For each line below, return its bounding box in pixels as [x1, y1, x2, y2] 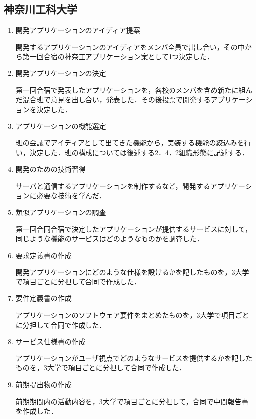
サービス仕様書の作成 [15, 336, 85, 347]
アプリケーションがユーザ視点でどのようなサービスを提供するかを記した [15, 352, 253, 363]
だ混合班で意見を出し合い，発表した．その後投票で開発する [15, 94, 211, 105]
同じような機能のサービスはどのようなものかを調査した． [15, 233, 204, 244]
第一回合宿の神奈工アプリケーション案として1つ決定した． [22, 51, 214, 62]
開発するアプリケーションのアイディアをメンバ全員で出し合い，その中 [15, 41, 245, 52]
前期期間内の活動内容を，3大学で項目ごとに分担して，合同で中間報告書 [15, 396, 249, 406]
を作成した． [15, 406, 58, 416]
